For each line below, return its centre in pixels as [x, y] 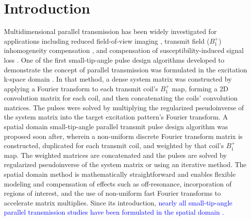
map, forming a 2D [200, 88]
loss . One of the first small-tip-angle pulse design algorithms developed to [114, 59]
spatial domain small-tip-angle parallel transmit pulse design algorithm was [116, 127]
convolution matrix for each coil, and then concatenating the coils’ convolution [121, 98]
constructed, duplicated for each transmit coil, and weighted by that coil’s [114, 145]
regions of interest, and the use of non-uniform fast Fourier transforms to [112, 193]
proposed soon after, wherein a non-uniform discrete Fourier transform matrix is [123, 136]
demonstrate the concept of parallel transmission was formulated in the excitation [126, 69]
